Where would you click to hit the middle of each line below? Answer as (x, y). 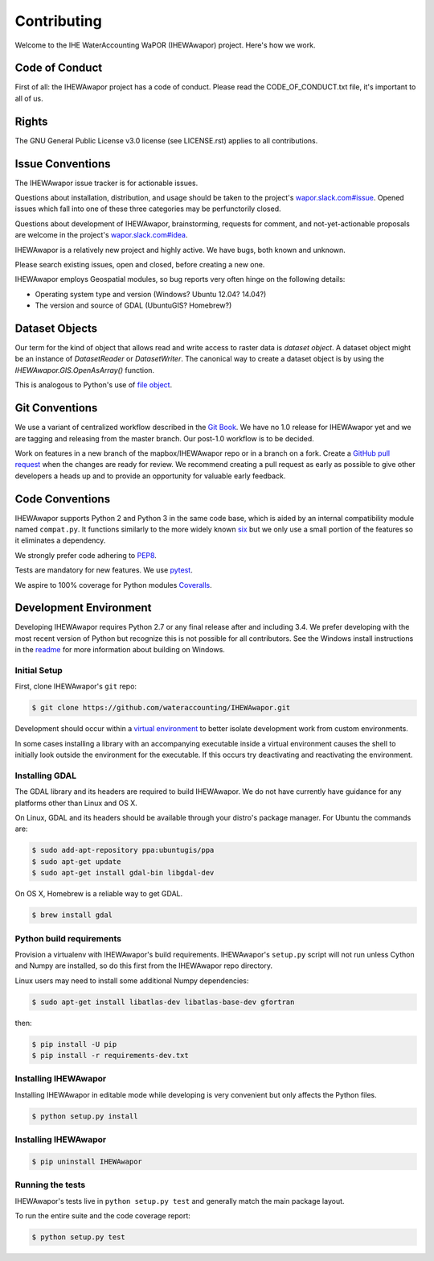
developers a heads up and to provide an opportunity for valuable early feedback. (150, 476)
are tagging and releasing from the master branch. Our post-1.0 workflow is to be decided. (165, 438)
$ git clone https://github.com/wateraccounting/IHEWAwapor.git (161, 708)
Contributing (58, 21)
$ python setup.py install (85, 1116)
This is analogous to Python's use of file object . (94, 385)
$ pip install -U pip (74, 1044)
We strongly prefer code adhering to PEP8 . (86, 555)
